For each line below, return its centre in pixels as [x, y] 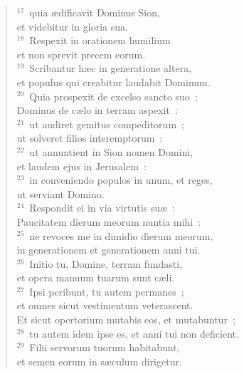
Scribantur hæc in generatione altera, [111, 68]
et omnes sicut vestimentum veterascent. [105, 305]
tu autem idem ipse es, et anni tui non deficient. [134, 333]
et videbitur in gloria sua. [72, 26]
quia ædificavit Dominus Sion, [95, 12]
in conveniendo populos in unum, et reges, [121, 180]
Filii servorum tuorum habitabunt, [105, 347]
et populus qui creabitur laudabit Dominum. [113, 82]
